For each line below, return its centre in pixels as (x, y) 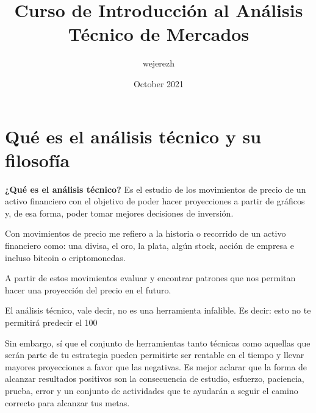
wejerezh (159, 63)
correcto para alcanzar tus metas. (67, 402)
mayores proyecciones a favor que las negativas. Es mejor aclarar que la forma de (156, 366)
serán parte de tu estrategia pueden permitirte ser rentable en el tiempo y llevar (155, 355)
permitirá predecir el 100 (51, 322)
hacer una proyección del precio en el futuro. (88, 289)
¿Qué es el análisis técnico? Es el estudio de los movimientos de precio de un (156, 189)
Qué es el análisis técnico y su (133, 136)
